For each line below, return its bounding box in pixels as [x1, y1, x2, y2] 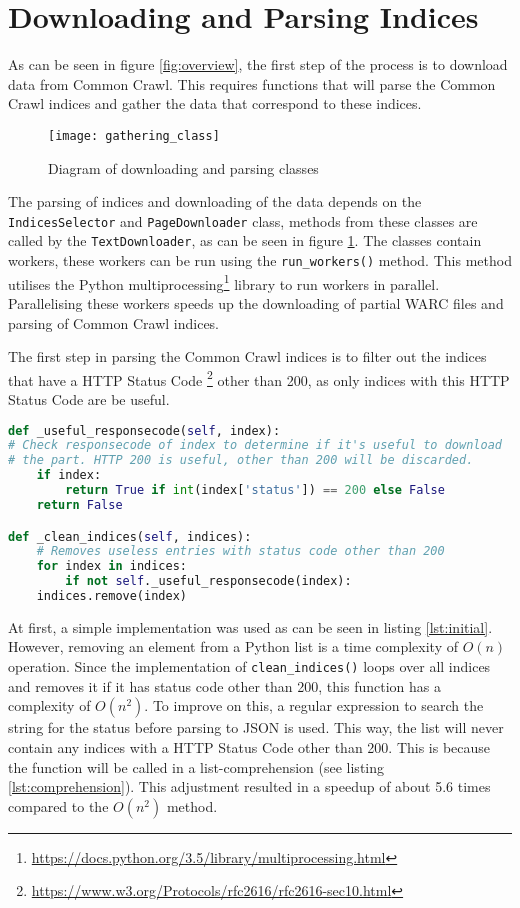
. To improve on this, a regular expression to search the [144, 695, 484, 716]
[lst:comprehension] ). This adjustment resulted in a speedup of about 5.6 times [8, 776, 491, 797]
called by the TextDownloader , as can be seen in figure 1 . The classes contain [8, 230, 482, 251]
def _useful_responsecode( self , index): [8, 423, 281, 438]
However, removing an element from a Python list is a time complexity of [8, 636, 458, 657]
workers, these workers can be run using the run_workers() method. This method [8, 250, 512, 271]
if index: [36, 468, 102, 483]
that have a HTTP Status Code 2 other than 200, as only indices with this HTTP [8, 366, 510, 390]
